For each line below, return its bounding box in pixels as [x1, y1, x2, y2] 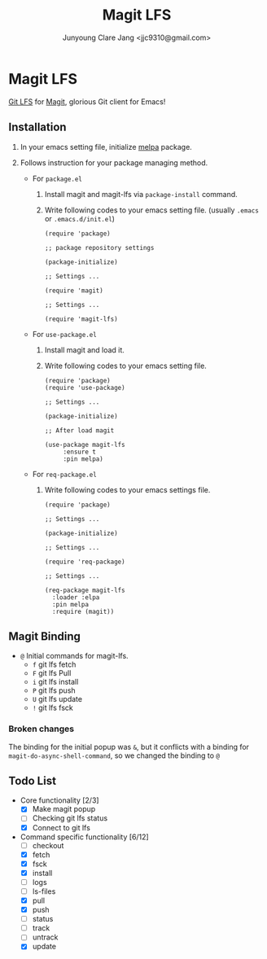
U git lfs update [32, 694, 83, 704]
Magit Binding [8, 629, 81, 643]
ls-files [32, 886, 56, 896]
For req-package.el [32, 469, 98, 479]
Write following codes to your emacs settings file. [44, 484, 211, 494]
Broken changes [8, 723, 75, 734]
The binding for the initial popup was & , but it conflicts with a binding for [8, 742, 250, 751]
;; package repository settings [44, 243, 155, 252]
